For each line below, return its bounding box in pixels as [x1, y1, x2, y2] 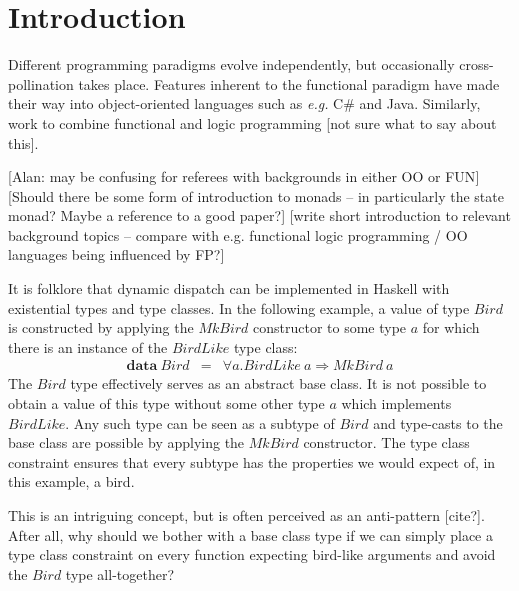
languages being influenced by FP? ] [8, 244, 225, 265]
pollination [8, 73, 74, 94]
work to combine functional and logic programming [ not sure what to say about [8, 112, 497, 133]
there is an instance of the [8, 336, 168, 357]
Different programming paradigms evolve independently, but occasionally [8, 54, 455, 75]
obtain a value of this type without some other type [8, 393, 325, 414]
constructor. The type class [303, 432, 470, 453]
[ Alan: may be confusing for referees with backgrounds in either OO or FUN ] [8, 166, 480, 187]
